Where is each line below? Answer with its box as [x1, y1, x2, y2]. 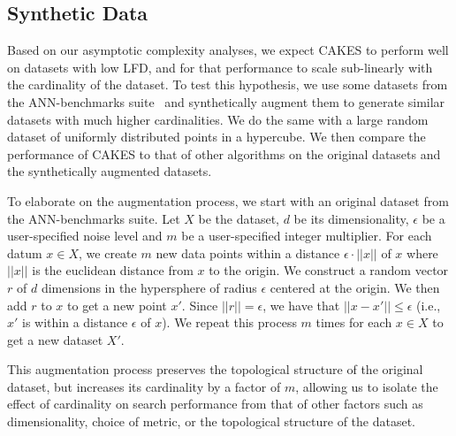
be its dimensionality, [293, 209, 409, 227]
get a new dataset [7, 330, 103, 348]
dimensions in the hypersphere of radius [41, 278, 257, 296]
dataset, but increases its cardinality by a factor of [7, 377, 281, 395]
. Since [181, 295, 218, 314]
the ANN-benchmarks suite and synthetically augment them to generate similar [7, 92, 445, 111]
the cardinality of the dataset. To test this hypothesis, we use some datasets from [7, 75, 448, 94]
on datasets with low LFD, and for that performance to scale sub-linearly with [7, 57, 433, 76]
